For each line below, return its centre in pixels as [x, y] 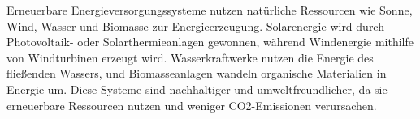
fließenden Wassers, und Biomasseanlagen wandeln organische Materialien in [197, 73]
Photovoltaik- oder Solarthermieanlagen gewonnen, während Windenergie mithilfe [210, 42]
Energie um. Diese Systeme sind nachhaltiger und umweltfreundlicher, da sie [197, 89]
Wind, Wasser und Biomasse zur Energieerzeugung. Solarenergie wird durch [195, 25]
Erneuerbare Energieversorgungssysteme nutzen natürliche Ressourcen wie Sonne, [210, 10]
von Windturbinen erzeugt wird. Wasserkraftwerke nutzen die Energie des [190, 57]
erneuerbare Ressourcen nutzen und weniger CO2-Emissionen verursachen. [192, 105]
